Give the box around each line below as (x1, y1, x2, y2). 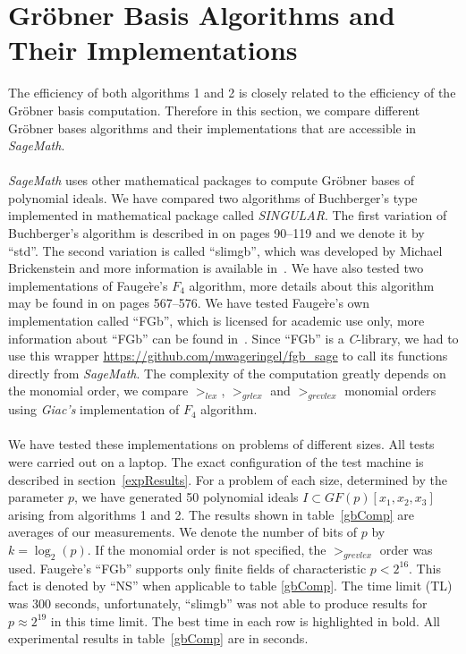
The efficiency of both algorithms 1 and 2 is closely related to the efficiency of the (8, 83, 456, 102)
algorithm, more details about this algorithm (189, 276, 435, 294)
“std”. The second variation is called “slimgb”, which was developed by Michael (8, 241, 443, 259)
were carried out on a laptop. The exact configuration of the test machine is (8, 452, 424, 471)
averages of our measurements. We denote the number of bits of (8, 522, 358, 541)
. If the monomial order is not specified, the (87, 539, 326, 558)
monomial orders (344, 381, 436, 400)
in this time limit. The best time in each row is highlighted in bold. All (50, 611, 440, 630)
